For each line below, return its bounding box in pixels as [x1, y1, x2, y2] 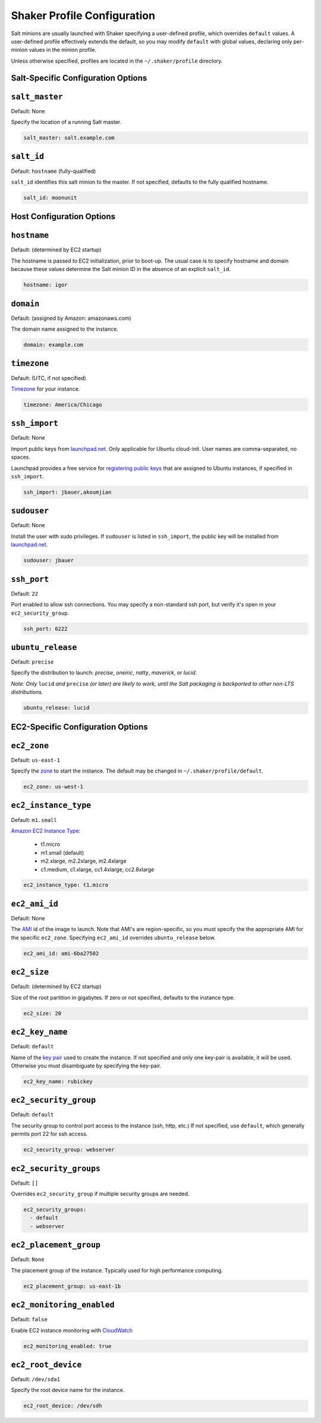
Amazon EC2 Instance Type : [11, 827, 81, 834]
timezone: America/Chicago [23, 401, 102, 408]
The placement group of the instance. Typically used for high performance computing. [11, 1266, 223, 1274]
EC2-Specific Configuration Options [11, 721, 148, 732]
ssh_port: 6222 [23, 625, 68, 632]
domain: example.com [23, 341, 83, 348]
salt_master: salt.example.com [23, 135, 115, 141]
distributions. [11, 689, 43, 696]
